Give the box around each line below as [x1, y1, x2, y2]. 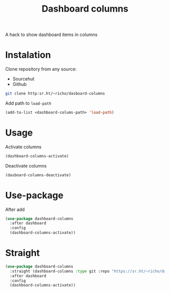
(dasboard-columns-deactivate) [5, 173, 71, 178]
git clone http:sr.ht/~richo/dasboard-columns [5, 91, 105, 96]
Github [12, 81, 27, 88]
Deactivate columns [5, 162, 47, 169]
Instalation [5, 49, 51, 61]
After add [5, 206, 25, 213]
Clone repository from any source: [5, 66, 77, 72]
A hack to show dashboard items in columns [5, 31, 98, 38]
